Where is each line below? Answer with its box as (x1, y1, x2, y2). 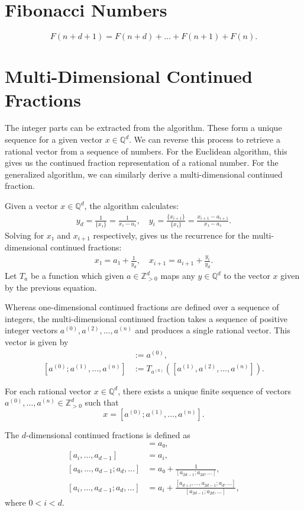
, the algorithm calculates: (84, 200, 179, 211)
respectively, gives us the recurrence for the (93, 229, 250, 241)
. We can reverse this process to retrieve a (129, 133, 280, 146)
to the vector (224, 269, 270, 282)
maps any (160, 269, 195, 282)
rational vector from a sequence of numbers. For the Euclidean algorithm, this (5, 144, 287, 157)
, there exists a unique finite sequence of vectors (118, 384, 291, 397)
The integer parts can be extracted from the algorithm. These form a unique (5, 121, 282, 134)
